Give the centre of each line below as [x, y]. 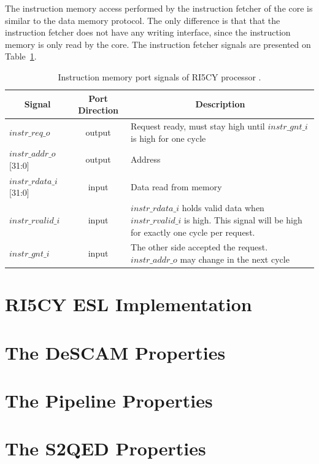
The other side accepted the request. [199, 247]
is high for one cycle [168, 138]
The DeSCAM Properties [115, 352]
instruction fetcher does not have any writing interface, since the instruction [148, 32]
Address [146, 159]
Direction [98, 110]
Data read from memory [176, 186]
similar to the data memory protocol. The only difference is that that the [143, 20]
